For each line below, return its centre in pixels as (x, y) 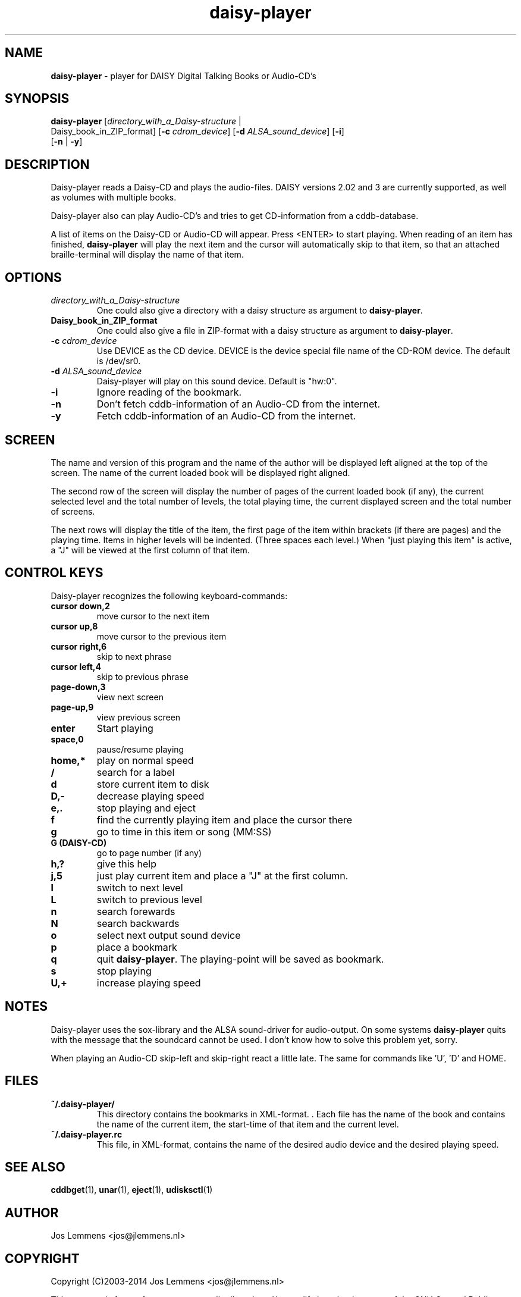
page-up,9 (72, 707)
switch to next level (140, 887)
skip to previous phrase (142, 676)
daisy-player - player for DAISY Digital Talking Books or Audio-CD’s (183, 76)
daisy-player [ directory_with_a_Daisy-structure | (146, 121)
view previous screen (139, 717)
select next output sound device (169, 935)
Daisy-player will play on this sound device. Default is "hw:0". (217, 381)
